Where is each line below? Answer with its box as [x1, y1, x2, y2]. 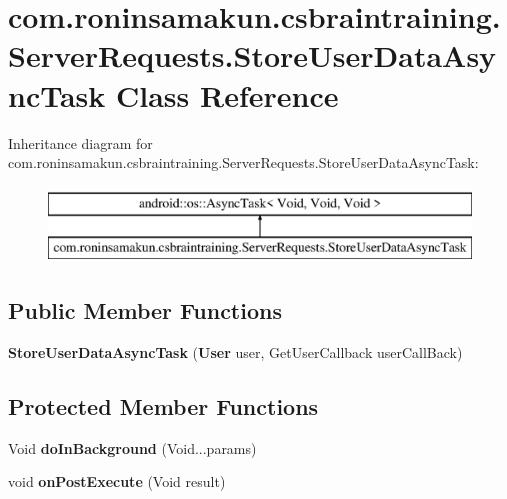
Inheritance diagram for [8, 132, 153, 153]
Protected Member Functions [8, 391, 319, 422]
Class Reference [115, 74, 339, 115]
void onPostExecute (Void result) [8, 471, 226, 492]
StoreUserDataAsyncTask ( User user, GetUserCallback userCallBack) [8, 342, 463, 363]
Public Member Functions [8, 295, 282, 326]
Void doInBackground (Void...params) [8, 437, 257, 458]
